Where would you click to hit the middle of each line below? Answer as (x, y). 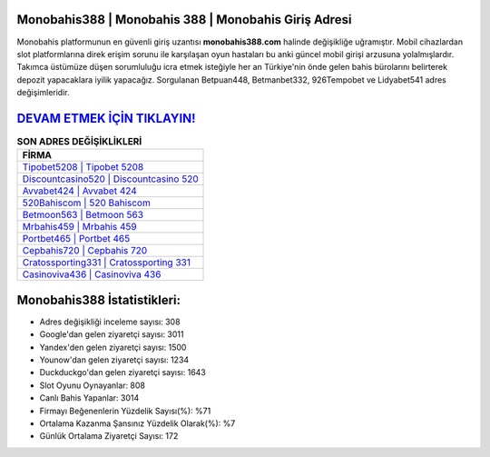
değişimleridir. (43, 93)
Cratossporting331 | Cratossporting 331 (106, 263)
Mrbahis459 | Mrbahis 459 (79, 227)
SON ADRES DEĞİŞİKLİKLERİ (79, 142)
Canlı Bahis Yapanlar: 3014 (89, 398)
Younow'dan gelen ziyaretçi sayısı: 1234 (114, 360)
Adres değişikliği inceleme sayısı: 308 (110, 322)
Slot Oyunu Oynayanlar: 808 (92, 385)
